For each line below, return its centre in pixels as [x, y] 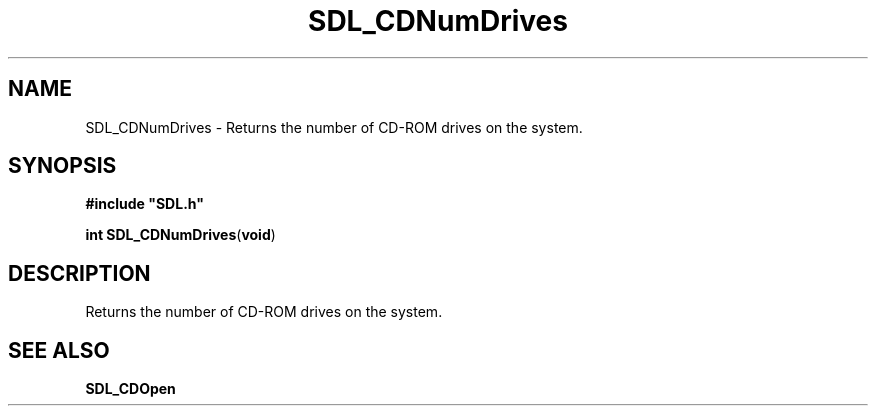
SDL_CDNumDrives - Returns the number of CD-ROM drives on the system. [334, 127]
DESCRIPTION [79, 273]
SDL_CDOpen [130, 389]
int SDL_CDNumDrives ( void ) [180, 235]
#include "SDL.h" [144, 204]
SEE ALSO [59, 350]
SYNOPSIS [62, 166]
